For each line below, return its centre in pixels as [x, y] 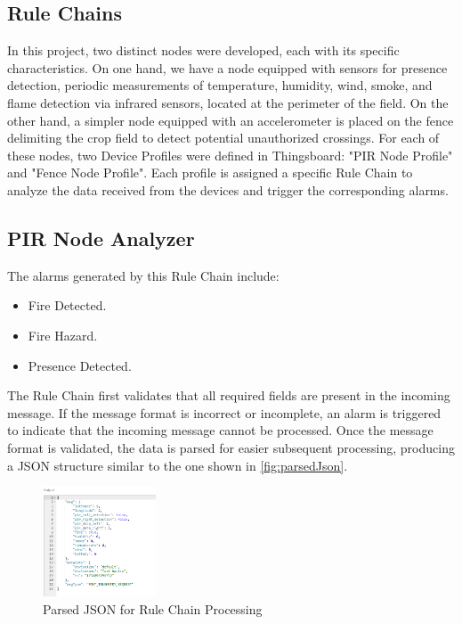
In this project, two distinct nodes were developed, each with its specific [203, 50]
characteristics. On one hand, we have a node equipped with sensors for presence [227, 67]
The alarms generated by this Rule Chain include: [143, 275]
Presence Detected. [80, 365]
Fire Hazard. [63, 335]
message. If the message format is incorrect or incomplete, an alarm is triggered [224, 412]
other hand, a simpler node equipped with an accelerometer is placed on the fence [231, 120]
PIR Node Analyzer [101, 238]
